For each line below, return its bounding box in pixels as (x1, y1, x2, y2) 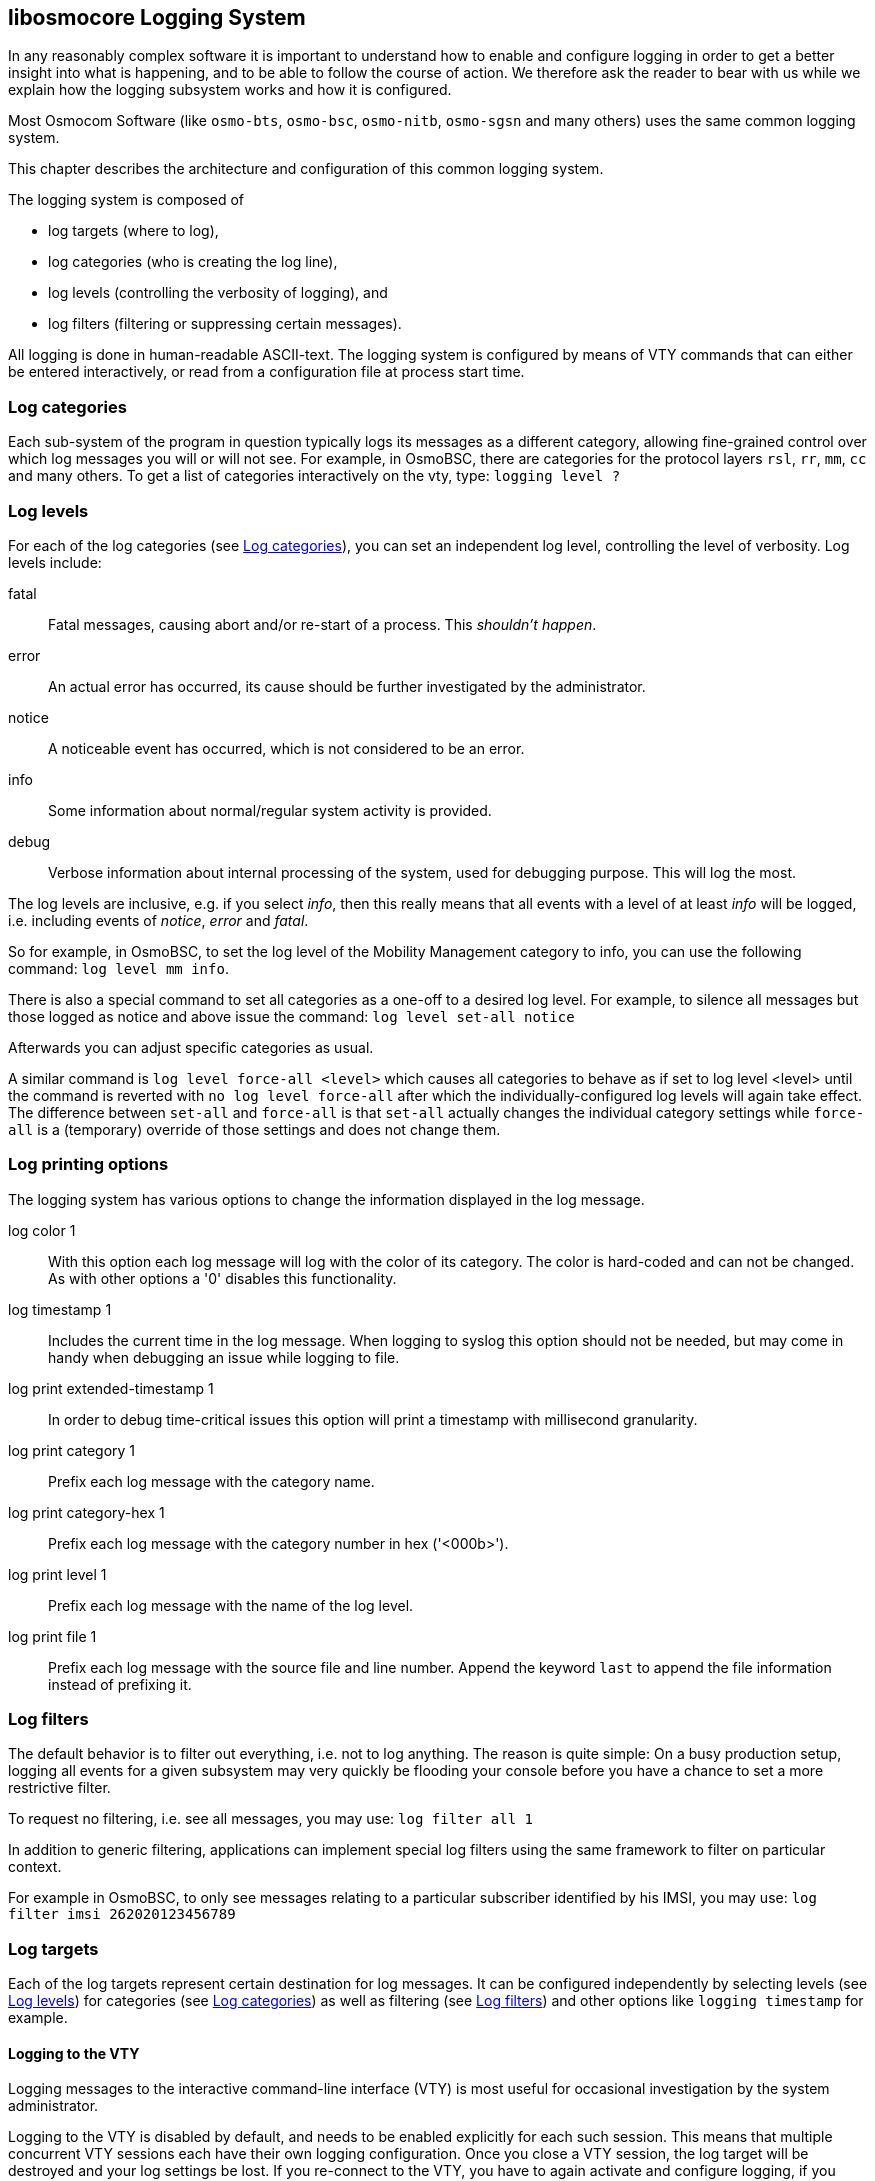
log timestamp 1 (8, 1300, 112, 1318)
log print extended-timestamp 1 (8, 1379, 214, 1397)
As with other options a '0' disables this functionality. (48, 1269, 397, 1287)
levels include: (8, 553, 102, 571)
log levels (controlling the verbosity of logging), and (48, 284, 388, 302)
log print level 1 (8, 1565, 107, 1583)
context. (8, 1858, 62, 1876)
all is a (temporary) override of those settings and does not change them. (8, 1120, 501, 1138)
